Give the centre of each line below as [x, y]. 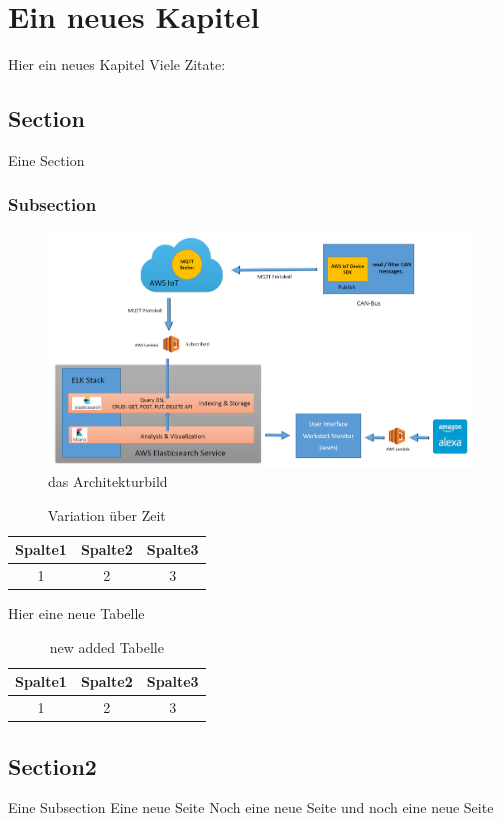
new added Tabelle [106, 646]
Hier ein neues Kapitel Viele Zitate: [117, 64]
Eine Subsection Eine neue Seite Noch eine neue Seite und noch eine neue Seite [251, 807]
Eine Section [46, 159]
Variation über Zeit [106, 514]
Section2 [52, 765]
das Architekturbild [108, 480]
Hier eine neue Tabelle [76, 613]
